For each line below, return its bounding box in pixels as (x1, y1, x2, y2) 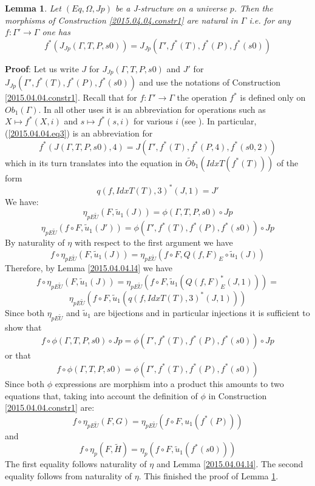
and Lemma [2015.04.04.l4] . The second (156, 457, 303, 470)
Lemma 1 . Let (5, 2, 61, 14)
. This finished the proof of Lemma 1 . (138, 469, 279, 482)
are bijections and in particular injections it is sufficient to (93, 306, 310, 319)
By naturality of (5, 236, 65, 249)
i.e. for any (249, 13, 291, 26)
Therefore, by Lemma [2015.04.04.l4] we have (5, 262, 172, 274)
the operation (177, 91, 227, 104)
